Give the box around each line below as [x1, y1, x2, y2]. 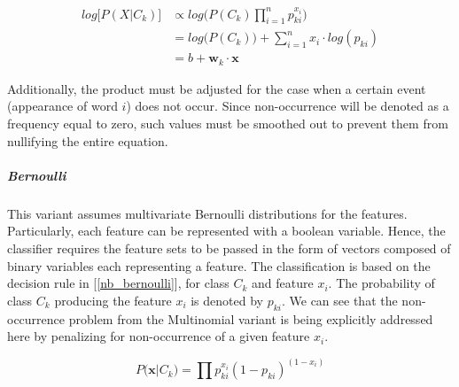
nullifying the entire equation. [7, 131, 168, 150]
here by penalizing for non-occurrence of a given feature [7, 327, 310, 345]
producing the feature [54, 290, 172, 309]
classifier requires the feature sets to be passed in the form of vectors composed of [7, 238, 451, 257]
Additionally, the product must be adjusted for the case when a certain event [7, 79, 426, 97]
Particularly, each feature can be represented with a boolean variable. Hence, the [7, 221, 446, 240]
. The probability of [328, 274, 435, 292]
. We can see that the [281, 290, 398, 309]
